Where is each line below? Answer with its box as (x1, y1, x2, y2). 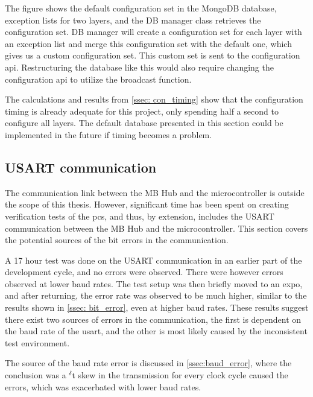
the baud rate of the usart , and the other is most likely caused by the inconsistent (5, 325, 308, 337)
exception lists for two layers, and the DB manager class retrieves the (5, 13, 261, 26)
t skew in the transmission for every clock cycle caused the (72, 369, 288, 381)
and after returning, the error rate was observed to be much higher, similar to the (5, 289, 307, 302)
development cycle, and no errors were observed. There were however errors (5, 265, 283, 278)
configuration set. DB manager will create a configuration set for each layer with (5, 25, 302, 38)
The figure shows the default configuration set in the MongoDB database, (5, 2, 277, 14)
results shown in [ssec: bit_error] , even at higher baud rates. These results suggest (5, 301, 309, 314)
